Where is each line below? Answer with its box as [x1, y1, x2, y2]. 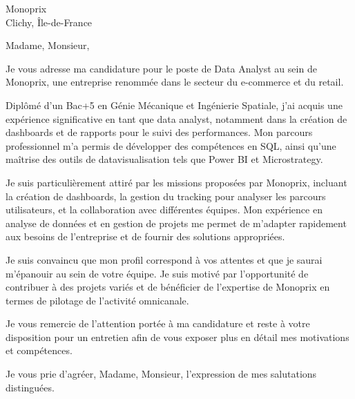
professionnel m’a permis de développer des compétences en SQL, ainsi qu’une [6, 138, 336, 153]
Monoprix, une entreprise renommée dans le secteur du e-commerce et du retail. [6, 75, 344, 89]
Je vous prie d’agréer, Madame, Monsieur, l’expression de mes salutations [6, 367, 317, 381]
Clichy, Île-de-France [6, 14, 93, 29]
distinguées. [6, 380, 55, 394]
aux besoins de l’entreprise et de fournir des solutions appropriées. [6, 229, 285, 244]
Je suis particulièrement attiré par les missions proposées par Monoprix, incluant [6, 175, 347, 189]
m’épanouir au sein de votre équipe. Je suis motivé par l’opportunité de [6, 266, 309, 280]
